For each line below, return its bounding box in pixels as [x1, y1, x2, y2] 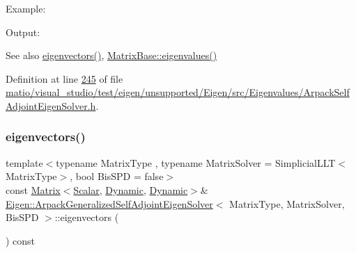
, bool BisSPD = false [70, 169, 164, 183]
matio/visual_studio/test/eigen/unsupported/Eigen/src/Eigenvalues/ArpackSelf [6, 85, 350, 99]
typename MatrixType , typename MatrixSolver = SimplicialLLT [56, 155, 336, 170]
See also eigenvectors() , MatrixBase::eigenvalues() [6, 48, 217, 63]
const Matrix [6, 182, 61, 197]
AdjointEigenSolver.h [6, 98, 96, 113]
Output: [6, 24, 40, 39]
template [6, 155, 43, 170]
